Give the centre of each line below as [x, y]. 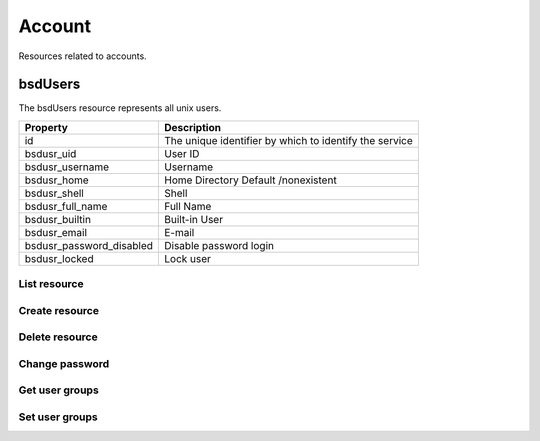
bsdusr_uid [50, 153]
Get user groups [58, 390]
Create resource [59, 310]
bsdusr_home [56, 180]
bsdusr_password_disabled [89, 245]
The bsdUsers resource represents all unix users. [120, 108]
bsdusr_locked [59, 258]
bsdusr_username [67, 167]
